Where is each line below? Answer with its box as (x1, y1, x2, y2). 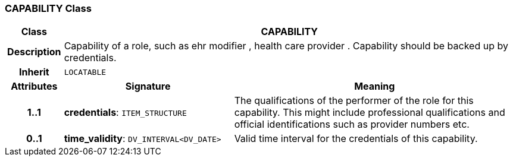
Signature (125, 80, 171, 93)
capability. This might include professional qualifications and (234, 106, 505, 119)
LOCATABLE (64, 67, 107, 77)
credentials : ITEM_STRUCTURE (64, 106, 187, 119)
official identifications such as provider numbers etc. (234, 118, 470, 131)
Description (7, 46, 61, 58)
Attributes (11, 80, 58, 93)
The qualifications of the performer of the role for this (234, 94, 474, 107)
